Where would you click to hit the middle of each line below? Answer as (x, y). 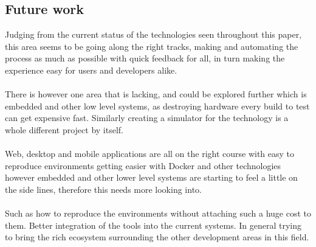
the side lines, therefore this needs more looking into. (103, 189)
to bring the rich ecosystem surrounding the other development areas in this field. (157, 237)
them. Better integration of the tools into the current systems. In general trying (153, 225)
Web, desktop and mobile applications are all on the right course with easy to (150, 154)
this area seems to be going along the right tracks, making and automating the (152, 46)
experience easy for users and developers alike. (91, 70)
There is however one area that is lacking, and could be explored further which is (156, 94)
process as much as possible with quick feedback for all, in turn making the (145, 58)
